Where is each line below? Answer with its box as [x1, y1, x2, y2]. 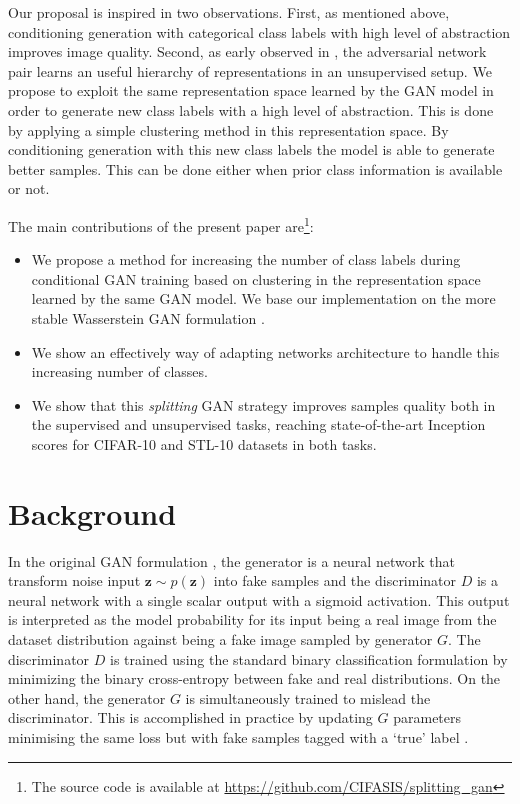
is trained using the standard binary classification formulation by [109, 648, 508, 669]
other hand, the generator [8, 687, 166, 708]
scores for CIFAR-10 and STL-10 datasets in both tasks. [31, 433, 377, 454]
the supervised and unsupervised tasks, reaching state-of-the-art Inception [31, 414, 486, 435]
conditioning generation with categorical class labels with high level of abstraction [8, 21, 511, 42]
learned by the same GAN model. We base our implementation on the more [31, 288, 496, 309]
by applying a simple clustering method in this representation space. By [8, 119, 449, 140]
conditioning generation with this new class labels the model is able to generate [8, 139, 495, 160]
